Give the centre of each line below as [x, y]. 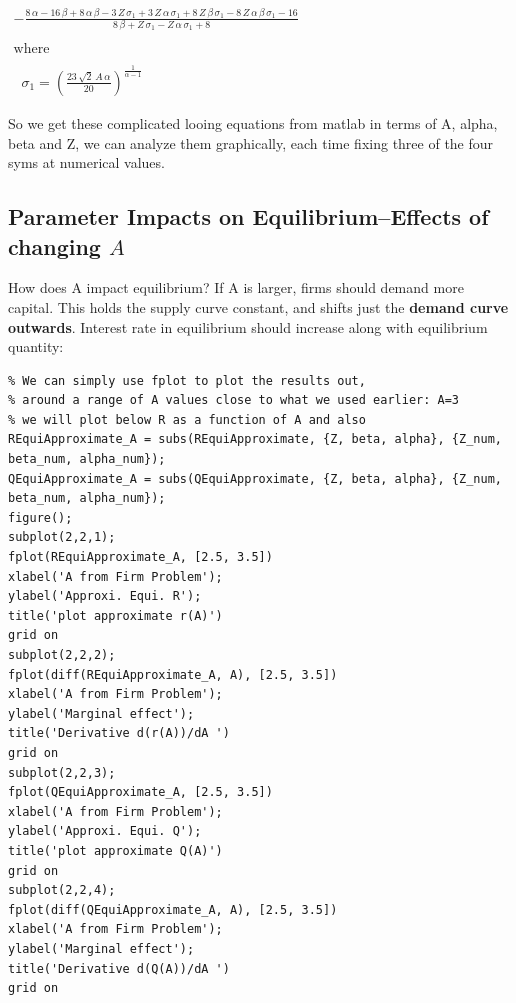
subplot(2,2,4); [62, 890]
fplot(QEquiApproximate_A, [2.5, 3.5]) [140, 792]
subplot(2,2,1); [62, 537]
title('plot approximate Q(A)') [115, 850]
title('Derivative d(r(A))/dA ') [119, 733]
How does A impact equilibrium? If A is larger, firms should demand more [236, 287]
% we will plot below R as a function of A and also [187, 419]
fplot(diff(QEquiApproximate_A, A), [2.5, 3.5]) [173, 909]
